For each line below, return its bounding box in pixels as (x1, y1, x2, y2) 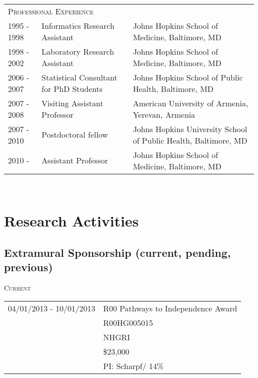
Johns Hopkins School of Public (132, 71, 243, 83)
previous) (4, 259, 53, 275)
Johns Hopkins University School (132, 123, 248, 135)
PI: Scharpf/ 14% (103, 360, 164, 372)
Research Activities (4, 211, 139, 231)
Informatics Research (41, 19, 115, 31)
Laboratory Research (41, 45, 114, 57)
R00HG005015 (103, 316, 153, 328)
